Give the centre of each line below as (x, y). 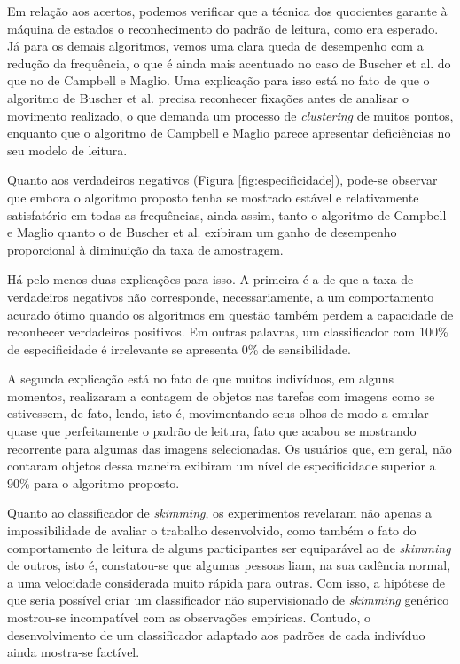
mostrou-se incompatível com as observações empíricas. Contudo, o (189, 617)
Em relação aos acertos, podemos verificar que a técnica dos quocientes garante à (227, 11)
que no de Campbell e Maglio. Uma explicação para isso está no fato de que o (218, 80)
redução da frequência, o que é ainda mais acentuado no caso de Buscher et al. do (229, 63)
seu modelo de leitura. (67, 150)
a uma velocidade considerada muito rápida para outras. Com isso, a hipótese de (226, 582)
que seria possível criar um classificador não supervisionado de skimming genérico (228, 600)
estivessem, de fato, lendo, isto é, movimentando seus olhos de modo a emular (218, 413)
